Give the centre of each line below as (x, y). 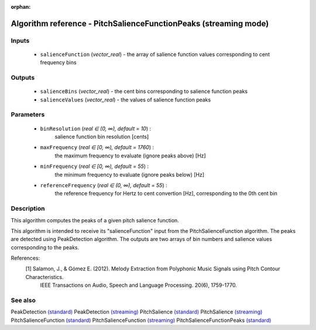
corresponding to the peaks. (45, 247)
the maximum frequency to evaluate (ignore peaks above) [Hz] (130, 156)
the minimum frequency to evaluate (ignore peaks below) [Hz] (130, 174)
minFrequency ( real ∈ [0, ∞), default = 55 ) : (95, 166)
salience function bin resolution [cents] (102, 137)
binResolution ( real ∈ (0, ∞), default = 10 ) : (96, 128)
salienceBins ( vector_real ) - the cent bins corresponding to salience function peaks (144, 91)
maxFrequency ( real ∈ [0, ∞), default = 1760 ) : (97, 147)
